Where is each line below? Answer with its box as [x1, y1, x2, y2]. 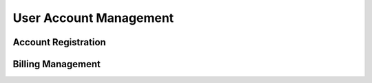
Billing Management [12, 58, 101, 70]
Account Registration [12, 36, 106, 48]
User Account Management [12, 10, 174, 25]
